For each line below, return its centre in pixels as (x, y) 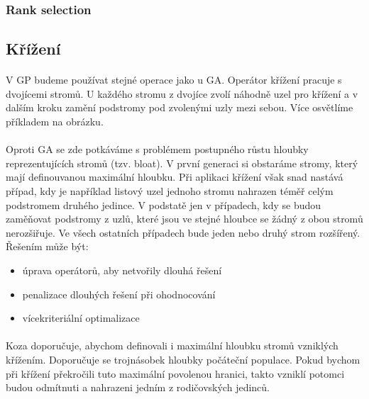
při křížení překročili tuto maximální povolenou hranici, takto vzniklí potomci (175, 373)
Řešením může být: (47, 246)
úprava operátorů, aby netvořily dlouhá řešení (122, 270)
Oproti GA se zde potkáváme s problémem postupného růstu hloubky (157, 149)
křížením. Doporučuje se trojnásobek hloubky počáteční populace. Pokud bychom (183, 359)
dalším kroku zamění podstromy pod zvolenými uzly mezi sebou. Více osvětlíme (180, 107)
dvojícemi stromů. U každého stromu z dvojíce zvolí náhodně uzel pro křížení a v (182, 93)
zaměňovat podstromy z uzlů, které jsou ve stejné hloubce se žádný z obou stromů (184, 219)
